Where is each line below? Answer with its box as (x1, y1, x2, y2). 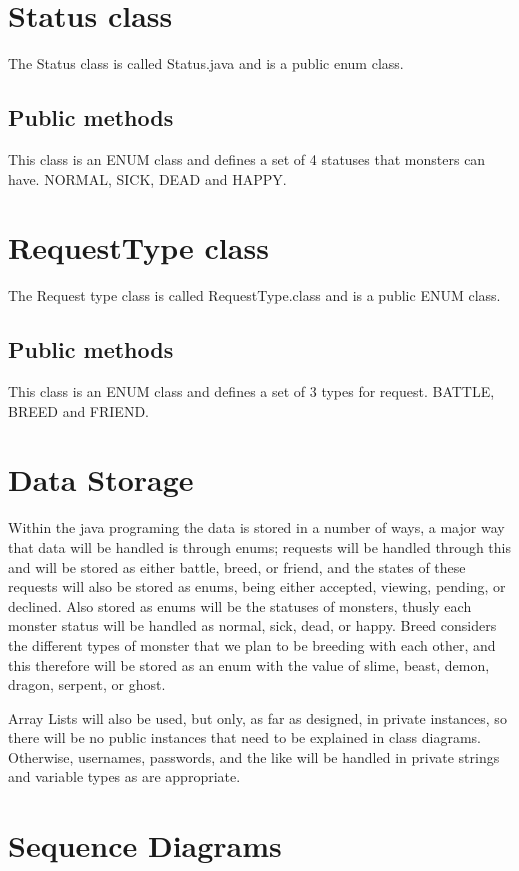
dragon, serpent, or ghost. (8, 674, 166, 695)
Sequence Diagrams (8, 825, 282, 866)
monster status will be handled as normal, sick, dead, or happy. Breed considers (8, 615, 497, 636)
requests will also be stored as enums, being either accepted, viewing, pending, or (8, 576, 506, 597)
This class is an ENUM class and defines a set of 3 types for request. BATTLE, (8, 381, 495, 402)
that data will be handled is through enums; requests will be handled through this (8, 536, 512, 557)
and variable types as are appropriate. (8, 766, 241, 787)
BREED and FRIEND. (8, 400, 149, 421)
